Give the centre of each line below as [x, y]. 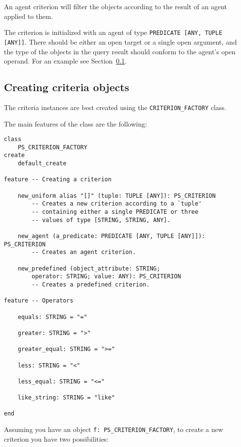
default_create [42, 164]
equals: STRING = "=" [52, 317]
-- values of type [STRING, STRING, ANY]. [101, 220]
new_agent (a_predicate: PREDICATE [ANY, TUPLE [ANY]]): [112, 236]
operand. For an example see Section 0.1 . [65, 61]
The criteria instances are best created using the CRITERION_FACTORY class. [115, 107]
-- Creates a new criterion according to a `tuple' [117, 204]
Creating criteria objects [67, 87]
